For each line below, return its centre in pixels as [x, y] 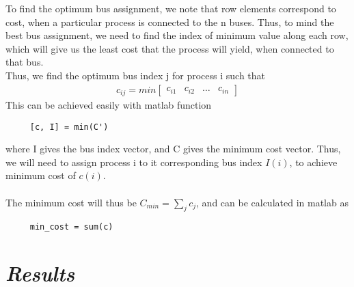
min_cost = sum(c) [71, 227]
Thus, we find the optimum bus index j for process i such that [136, 75]
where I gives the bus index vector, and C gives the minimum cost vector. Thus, [173, 149]
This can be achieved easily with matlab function [109, 105]
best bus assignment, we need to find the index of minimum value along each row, [177, 35]
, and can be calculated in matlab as [272, 202]
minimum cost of [41, 175]
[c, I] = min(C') [69, 127]
